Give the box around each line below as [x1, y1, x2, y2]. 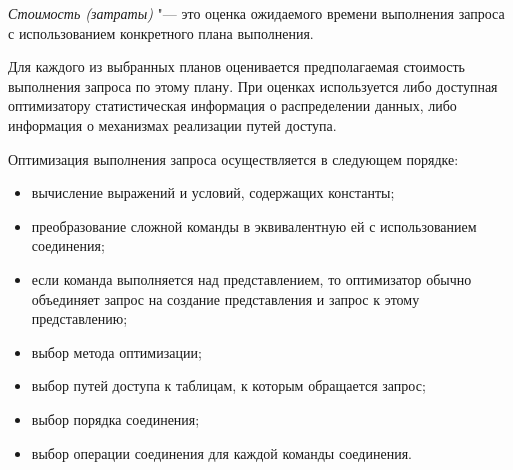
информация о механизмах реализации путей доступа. [8, 114, 337, 135]
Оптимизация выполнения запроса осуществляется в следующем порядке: [8, 148, 459, 169]
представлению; [31, 308, 128, 329]
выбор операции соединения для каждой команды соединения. [31, 442, 412, 463]
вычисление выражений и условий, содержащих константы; [31, 182, 395, 203]
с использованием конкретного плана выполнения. [8, 22, 314, 43]
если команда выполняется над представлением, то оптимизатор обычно [31, 268, 472, 289]
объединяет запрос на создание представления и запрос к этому [31, 288, 420, 309]
